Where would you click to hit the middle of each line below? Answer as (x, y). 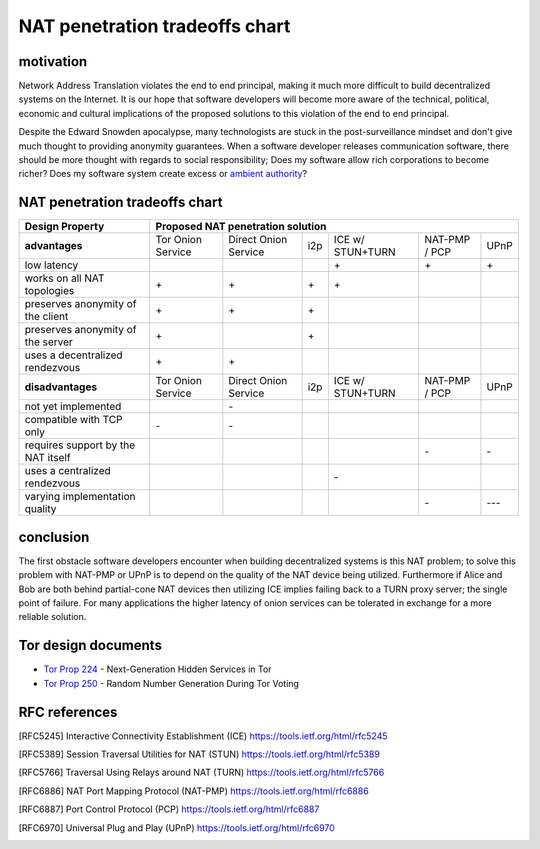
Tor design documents (90, 645)
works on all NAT (64, 278)
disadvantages (61, 387)
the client (46, 317)
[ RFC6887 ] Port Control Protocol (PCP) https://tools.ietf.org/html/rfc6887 (169, 809)
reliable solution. (52, 617)
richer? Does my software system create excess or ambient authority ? (163, 174)
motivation (53, 61)
